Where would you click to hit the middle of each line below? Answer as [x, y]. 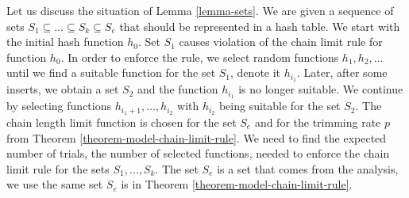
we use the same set [55, 184]
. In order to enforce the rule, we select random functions [200, 57]
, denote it [256, 72]
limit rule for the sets [58, 168]
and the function [178, 89]
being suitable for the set [280, 106]
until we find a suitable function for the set [111, 72]
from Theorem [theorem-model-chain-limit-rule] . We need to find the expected [197, 137]
